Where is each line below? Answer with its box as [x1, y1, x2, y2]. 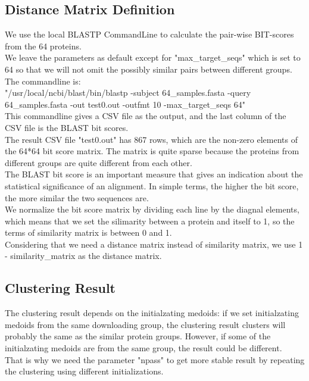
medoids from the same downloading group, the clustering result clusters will [5, 318, 286, 330]
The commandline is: [5, 74, 81, 87]
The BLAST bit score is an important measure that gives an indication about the [5, 168, 303, 180]
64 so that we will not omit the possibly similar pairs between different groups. [5, 63, 292, 75]
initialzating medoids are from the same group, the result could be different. [5, 342, 282, 354]
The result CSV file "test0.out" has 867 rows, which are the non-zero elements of [5, 133, 298, 145]
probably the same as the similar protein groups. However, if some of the [5, 330, 271, 342]
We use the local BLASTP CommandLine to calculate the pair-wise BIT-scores [5, 28, 294, 40]
